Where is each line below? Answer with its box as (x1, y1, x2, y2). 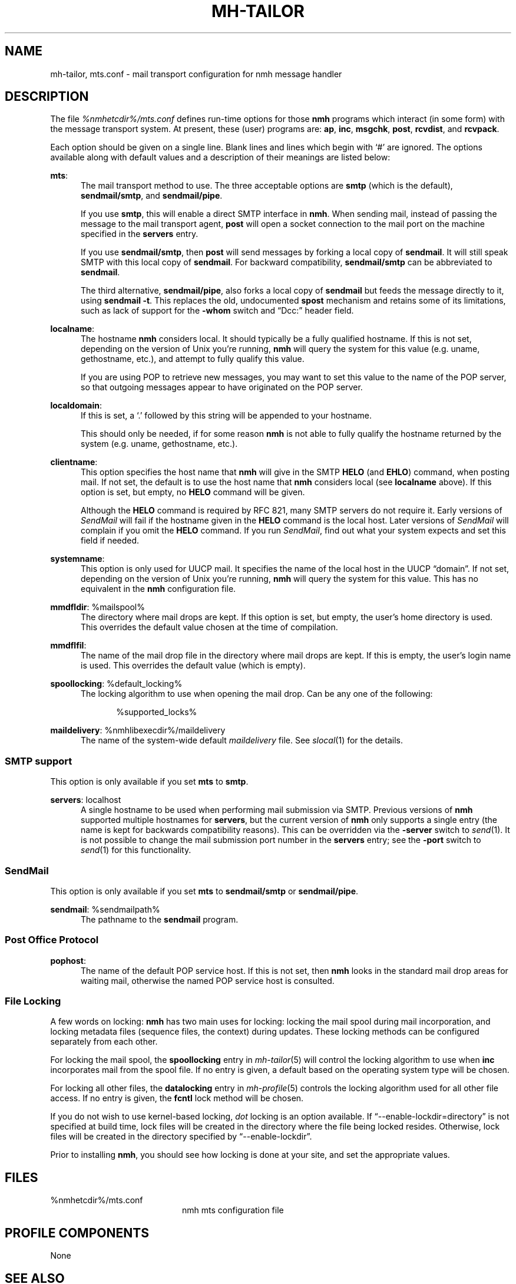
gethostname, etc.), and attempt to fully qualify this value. (81, 354, 305, 364)
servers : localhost (50, 795, 121, 805)
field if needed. (81, 535, 140, 546)
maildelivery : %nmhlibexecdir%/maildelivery (50, 725, 226, 736)
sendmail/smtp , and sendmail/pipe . (81, 190, 223, 201)
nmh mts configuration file (182, 1205, 284, 1216)
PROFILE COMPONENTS (5, 1225, 149, 1240)
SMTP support (5, 755, 72, 767)
